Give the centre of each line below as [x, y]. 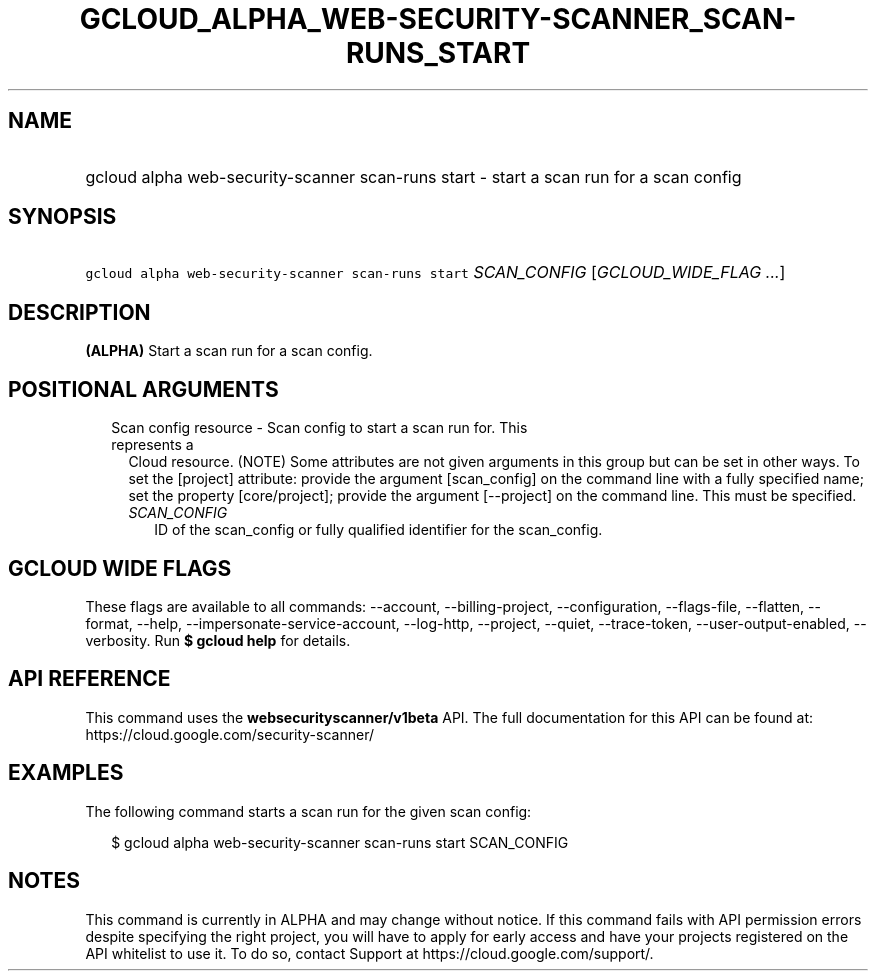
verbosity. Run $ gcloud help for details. [218, 640]
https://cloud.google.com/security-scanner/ [229, 734]
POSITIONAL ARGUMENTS [143, 389]
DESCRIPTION [79, 312]
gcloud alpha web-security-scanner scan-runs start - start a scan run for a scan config [413, 176]
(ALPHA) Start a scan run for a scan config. [229, 351]
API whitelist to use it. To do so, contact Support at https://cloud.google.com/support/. [369, 953]
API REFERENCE [89, 679]
